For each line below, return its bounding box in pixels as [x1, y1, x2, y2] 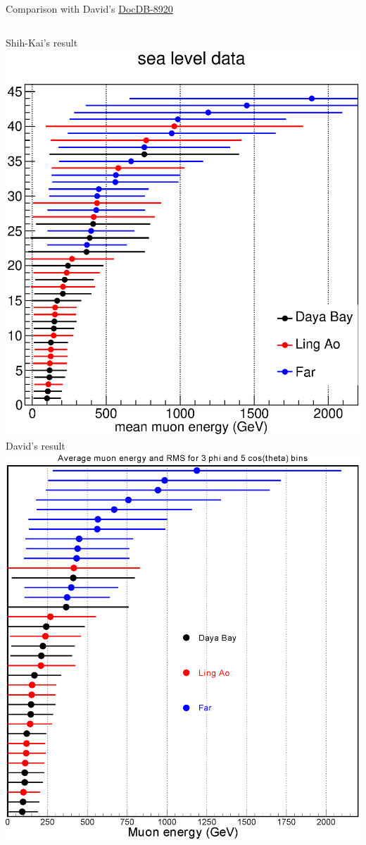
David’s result [6, 438, 65, 453]
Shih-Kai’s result [6, 35, 78, 49]
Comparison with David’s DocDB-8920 [6, 1, 173, 16]
